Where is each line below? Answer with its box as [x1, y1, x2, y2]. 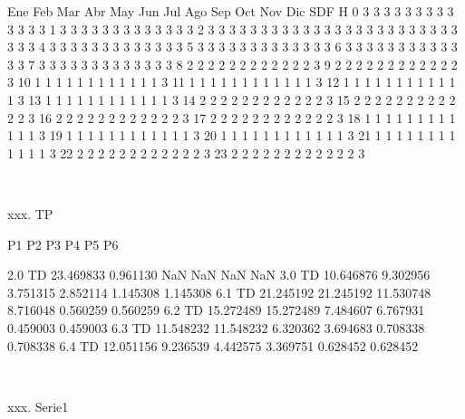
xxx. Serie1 [7, 396, 69, 415]
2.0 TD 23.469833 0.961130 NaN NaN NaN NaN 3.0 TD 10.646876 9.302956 [7, 265, 431, 284]
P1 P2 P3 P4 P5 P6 [7, 234, 119, 253]
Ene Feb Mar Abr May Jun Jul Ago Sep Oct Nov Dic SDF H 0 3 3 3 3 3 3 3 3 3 [7, 2, 454, 20]
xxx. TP [7, 204, 53, 223]
